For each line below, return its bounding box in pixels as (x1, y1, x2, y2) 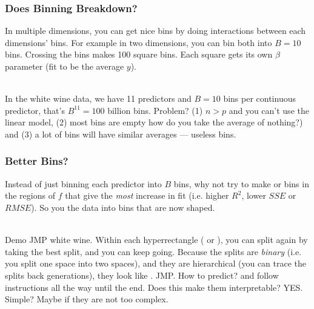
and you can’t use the (229, 104, 309, 116)
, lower (241, 189, 266, 202)
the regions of (5, 189, 55, 202)
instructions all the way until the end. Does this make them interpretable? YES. (5, 281, 303, 293)
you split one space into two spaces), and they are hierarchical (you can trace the (5, 257, 307, 270)
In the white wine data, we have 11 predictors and (5, 92, 192, 105)
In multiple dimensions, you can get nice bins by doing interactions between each (5, 24, 306, 37)
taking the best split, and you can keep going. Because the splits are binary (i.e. (5, 245, 302, 257)
